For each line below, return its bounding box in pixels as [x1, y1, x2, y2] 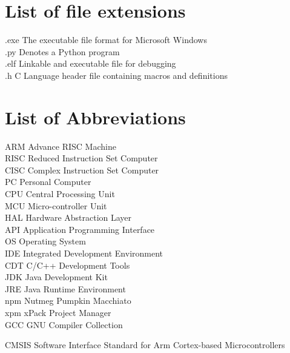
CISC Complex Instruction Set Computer [5, 163, 159, 176]
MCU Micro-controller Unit [5, 199, 107, 212]
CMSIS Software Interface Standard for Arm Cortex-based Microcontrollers [5, 338, 285, 351]
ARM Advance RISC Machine [5, 140, 116, 152]
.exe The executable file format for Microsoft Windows [5, 33, 207, 46]
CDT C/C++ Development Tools [5, 258, 130, 271]
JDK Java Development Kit [5, 271, 108, 283]
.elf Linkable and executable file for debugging [5, 57, 176, 70]
